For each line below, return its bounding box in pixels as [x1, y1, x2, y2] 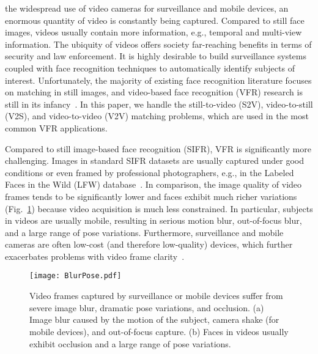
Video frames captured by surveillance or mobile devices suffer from [29, 289, 283, 302]
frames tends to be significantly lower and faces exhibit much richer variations [5, 190, 297, 202]
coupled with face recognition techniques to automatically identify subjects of [5, 61, 295, 74]
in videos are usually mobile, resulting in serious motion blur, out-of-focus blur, [5, 214, 302, 227]
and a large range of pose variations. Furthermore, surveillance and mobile [5, 226, 284, 238]
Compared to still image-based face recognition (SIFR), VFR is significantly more [5, 142, 311, 155]
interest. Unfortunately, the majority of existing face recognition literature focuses [5, 73, 312, 86]
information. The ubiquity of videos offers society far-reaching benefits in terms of [5, 37, 312, 50]
